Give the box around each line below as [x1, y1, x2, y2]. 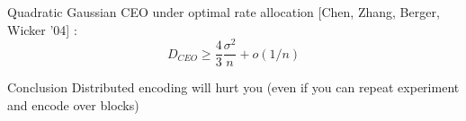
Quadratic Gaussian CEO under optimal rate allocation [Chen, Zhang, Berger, [7, 3, 440, 21]
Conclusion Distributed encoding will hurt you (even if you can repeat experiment [7, 78, 460, 97]
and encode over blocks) [7, 95, 139, 114]
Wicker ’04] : [7, 20, 77, 39]
